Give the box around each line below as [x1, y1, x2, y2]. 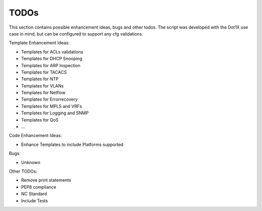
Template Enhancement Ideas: [9, 40, 70, 46]
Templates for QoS [21, 117, 59, 123]
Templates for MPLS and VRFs [21, 103, 82, 109]
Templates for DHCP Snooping [21, 56, 82, 62]
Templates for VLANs [21, 83, 64, 88]
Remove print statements [21, 177, 71, 183]
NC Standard [21, 191, 47, 197]
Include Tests [21, 197, 48, 204]
